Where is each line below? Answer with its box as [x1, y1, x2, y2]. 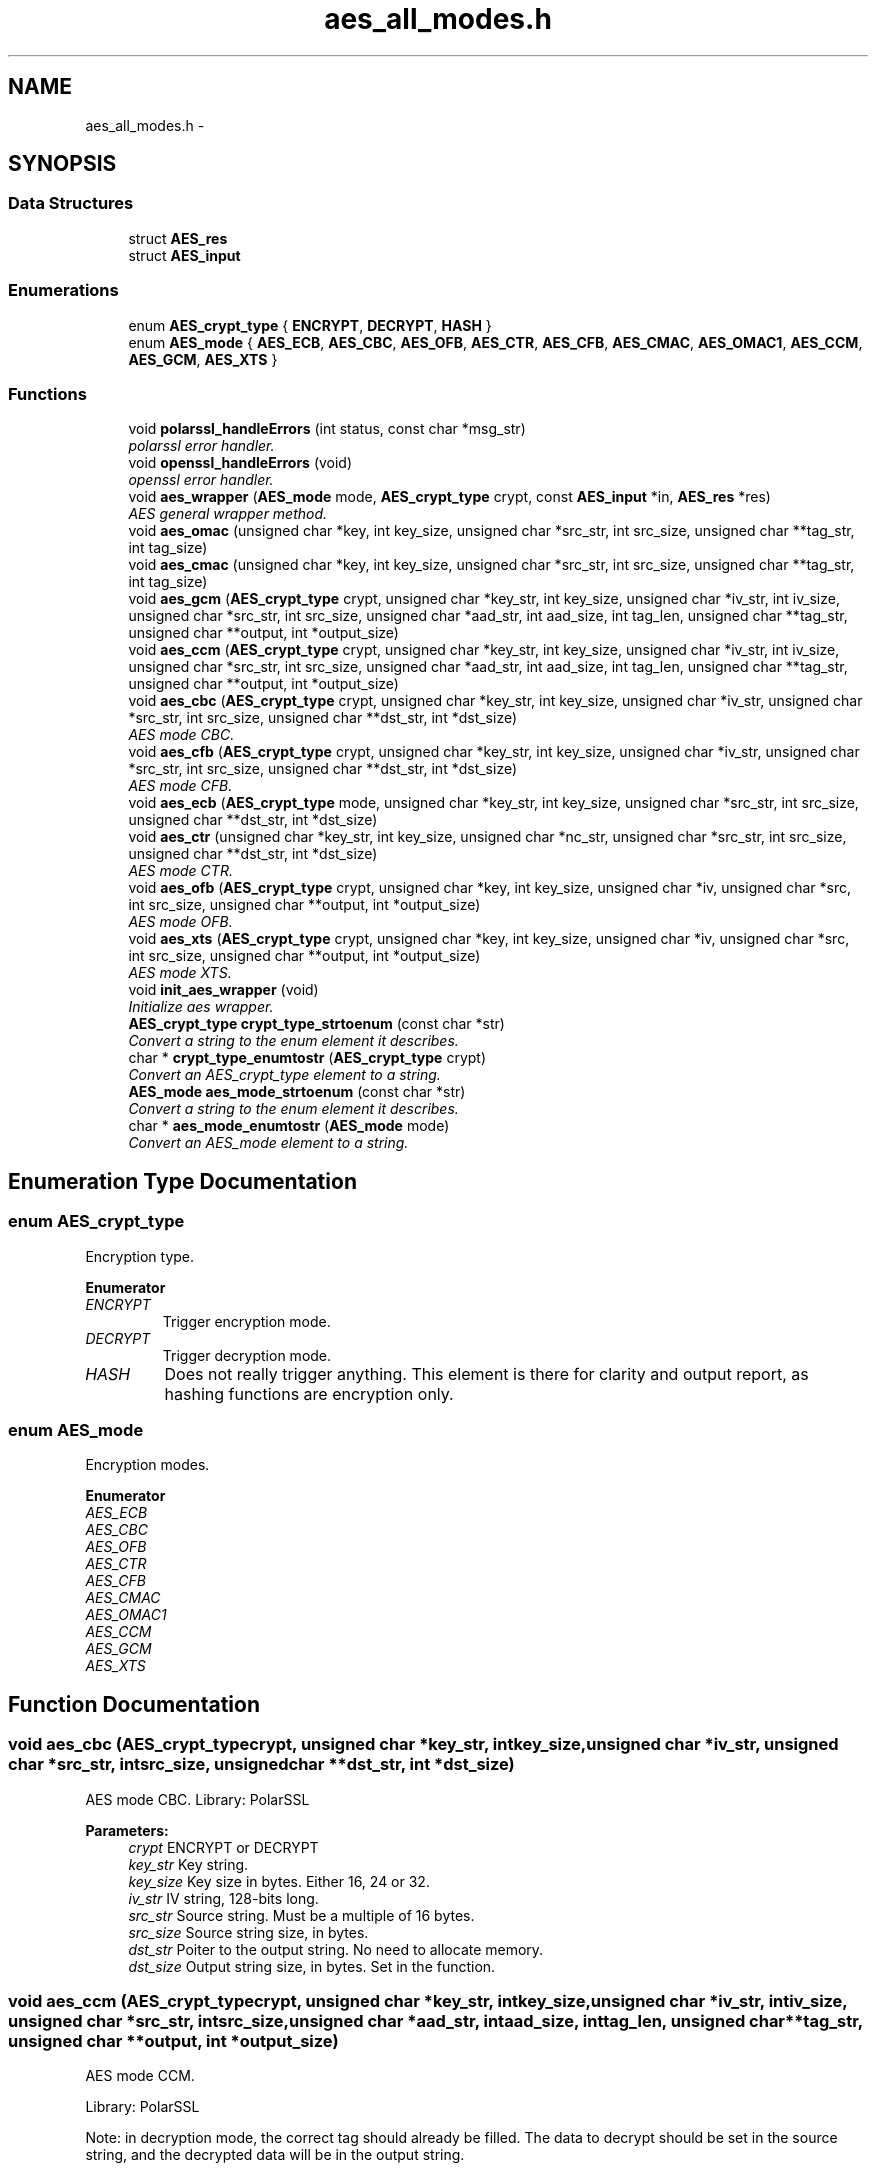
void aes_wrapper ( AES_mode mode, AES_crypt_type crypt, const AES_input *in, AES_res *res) [128, 488, 771, 506]
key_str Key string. [128, 1855, 249, 1873]
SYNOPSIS [8, 151, 117, 177]
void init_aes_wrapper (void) [128, 981, 319, 999]
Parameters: [85, 1821, 169, 1839]
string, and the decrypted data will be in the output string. [85, 2146, 465, 2164]
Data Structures [8, 193, 134, 214]
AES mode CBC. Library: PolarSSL [85, 1790, 310, 1808]
